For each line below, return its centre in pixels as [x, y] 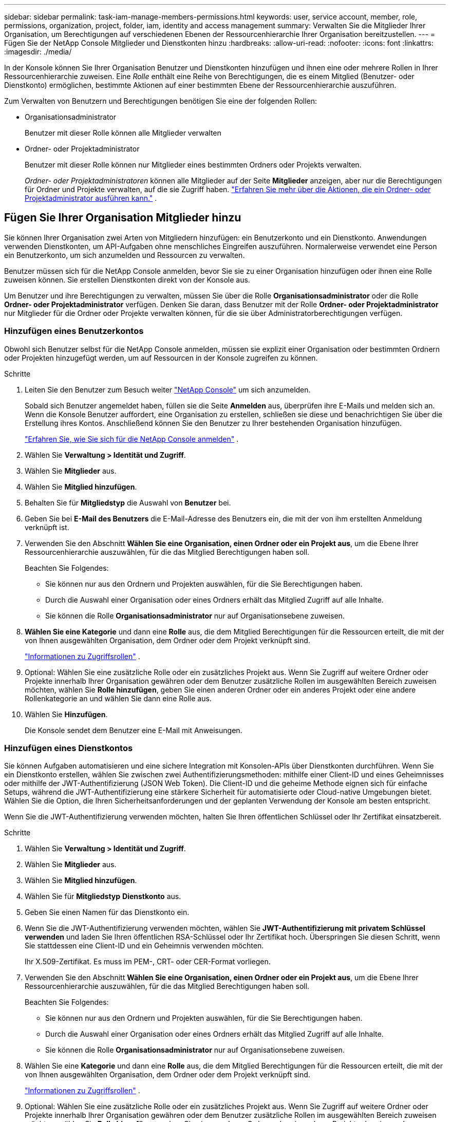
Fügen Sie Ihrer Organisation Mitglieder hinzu [123, 218]
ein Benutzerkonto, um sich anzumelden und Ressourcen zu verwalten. [125, 255]
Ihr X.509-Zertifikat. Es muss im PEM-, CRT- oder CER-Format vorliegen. [148, 962]
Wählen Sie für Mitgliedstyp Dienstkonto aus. [103, 896]
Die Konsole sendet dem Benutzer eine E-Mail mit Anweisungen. [134, 730]
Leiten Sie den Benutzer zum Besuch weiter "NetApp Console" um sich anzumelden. [168, 389]
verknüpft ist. [47, 527]
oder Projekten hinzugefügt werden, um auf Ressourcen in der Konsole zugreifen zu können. [161, 358]
